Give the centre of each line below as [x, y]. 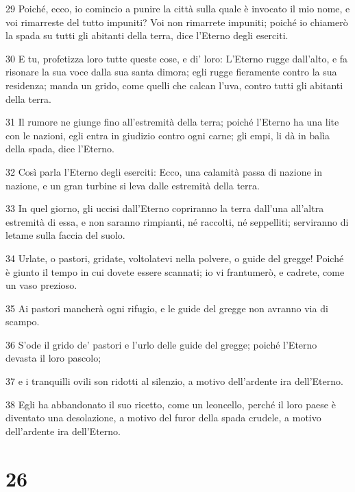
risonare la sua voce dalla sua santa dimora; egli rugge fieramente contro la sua [171, 72]
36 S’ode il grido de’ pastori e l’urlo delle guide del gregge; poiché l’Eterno [161, 344]
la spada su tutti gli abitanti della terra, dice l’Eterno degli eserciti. [147, 35]
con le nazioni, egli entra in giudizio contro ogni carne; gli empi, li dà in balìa [168, 135]
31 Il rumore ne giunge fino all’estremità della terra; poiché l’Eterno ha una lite [172, 122]
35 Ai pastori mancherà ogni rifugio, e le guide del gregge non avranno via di [167, 308]
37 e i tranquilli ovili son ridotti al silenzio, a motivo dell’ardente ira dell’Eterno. [174, 381]
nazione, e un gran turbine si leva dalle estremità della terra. [133, 185]
